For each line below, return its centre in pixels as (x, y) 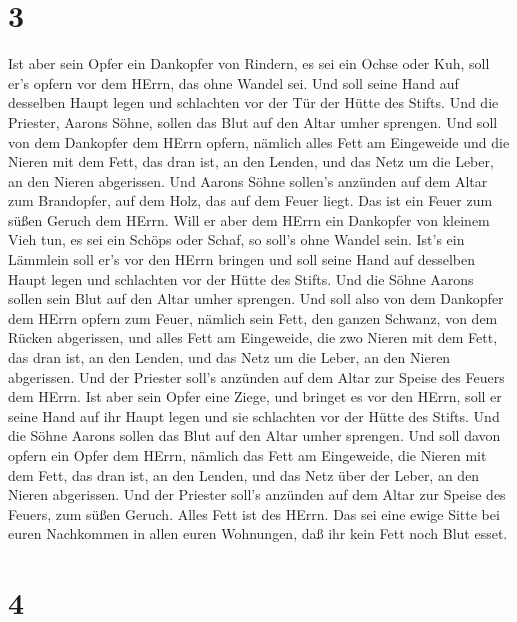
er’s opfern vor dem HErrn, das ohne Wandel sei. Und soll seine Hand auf (233, 82)
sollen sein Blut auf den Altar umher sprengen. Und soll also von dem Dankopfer (256, 298)
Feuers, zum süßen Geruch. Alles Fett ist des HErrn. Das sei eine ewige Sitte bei (254, 513)
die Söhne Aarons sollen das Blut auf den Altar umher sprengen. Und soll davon (254, 435)
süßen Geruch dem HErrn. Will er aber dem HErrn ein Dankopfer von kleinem (249, 219)
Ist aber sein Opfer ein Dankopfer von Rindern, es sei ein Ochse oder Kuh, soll (249, 63)
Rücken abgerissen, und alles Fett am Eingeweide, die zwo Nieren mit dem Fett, (253, 337)
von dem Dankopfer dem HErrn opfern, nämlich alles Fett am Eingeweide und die (259, 141)
